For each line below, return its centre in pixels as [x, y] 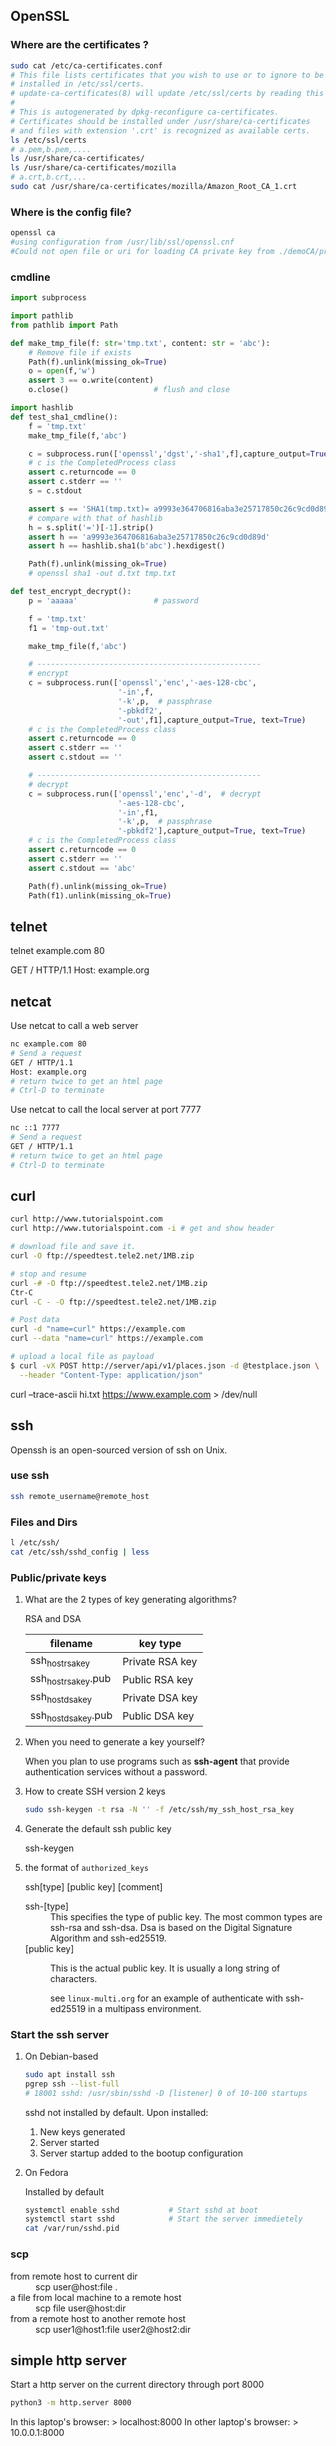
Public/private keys [58, 1577]
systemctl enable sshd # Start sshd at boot [141, 2210]
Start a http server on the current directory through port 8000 [137, 2385]
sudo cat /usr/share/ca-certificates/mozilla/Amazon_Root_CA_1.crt [154, 187]
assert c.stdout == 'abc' [82, 868]
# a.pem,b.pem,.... [51, 149]
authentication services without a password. [116, 1771]
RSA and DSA [53, 1619]
